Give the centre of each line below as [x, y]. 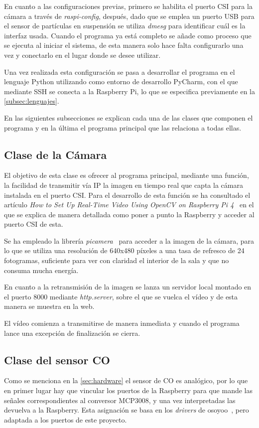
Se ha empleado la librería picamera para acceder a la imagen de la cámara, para [129, 240]
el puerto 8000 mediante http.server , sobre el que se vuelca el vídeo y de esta [121, 296]
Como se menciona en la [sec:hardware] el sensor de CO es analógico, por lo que [126, 380]
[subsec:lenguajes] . [32, 101]
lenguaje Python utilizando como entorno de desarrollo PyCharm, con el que [121, 81]
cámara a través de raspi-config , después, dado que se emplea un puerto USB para [129, 16]
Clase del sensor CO [57, 359]
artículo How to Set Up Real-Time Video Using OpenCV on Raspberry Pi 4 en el [129, 205]
